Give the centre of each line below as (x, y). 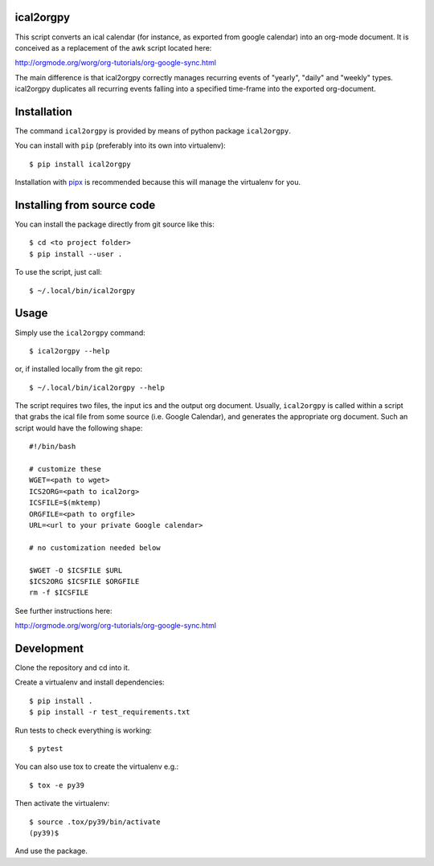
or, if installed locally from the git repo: (79, 369)
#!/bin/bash (53, 447)
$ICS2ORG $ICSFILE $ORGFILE (84, 581)
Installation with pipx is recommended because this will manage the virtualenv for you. (158, 182)
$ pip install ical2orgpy (80, 164)
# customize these (66, 469)
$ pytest (46, 748)
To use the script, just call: (58, 272)
